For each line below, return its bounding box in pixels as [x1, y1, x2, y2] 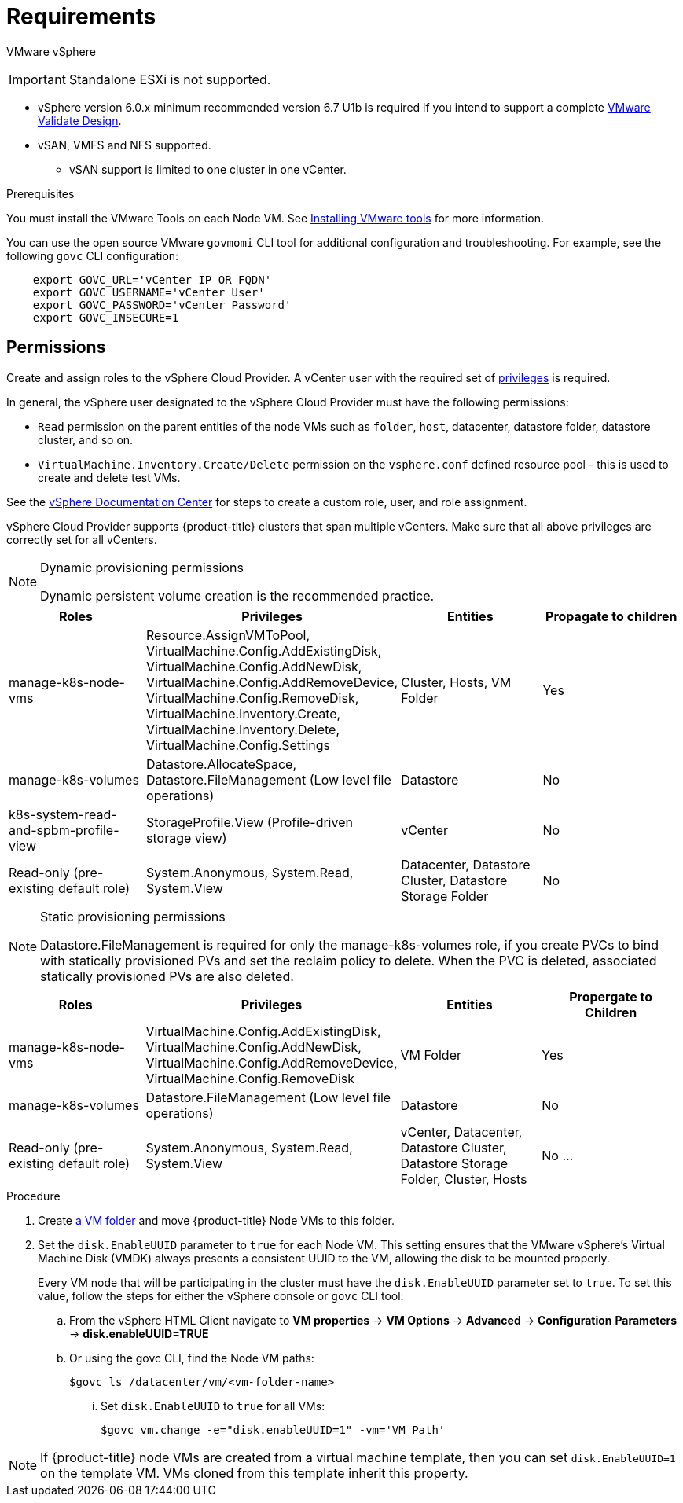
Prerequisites [6, 186, 75, 200]
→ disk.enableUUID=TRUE [69, 1326, 209, 1340]
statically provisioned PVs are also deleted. [40, 968, 294, 984]
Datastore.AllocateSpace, [146, 755, 297, 772]
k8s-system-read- [9, 806, 117, 822]
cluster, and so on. [38, 432, 134, 446]
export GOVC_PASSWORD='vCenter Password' [32, 298, 292, 311]
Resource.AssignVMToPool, [146, 627, 310, 643]
